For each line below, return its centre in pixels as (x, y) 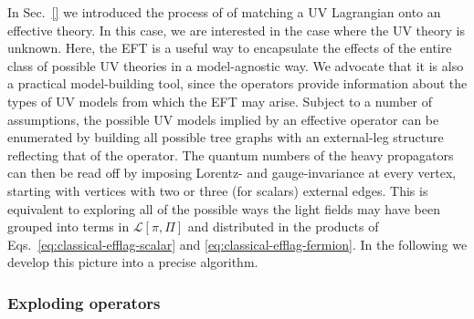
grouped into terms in (68, 226)
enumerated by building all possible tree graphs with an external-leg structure (226, 137)
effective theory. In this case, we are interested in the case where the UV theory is (236, 30)
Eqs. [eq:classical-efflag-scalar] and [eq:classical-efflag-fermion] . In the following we (237, 244)
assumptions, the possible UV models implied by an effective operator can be (223, 119)
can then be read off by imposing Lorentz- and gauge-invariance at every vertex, (232, 173)
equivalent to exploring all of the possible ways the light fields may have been (224, 208)
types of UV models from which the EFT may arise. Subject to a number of (220, 101)
